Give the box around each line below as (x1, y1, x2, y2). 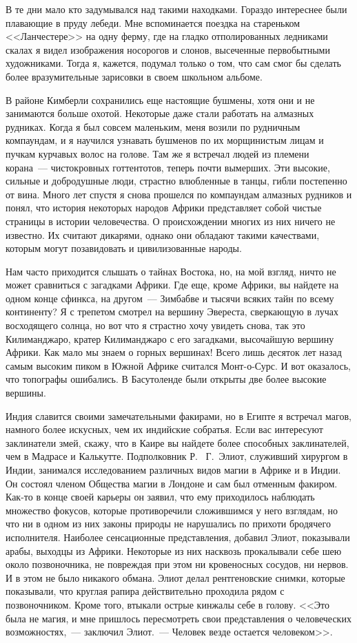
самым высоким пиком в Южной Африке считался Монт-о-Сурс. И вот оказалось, (6, 358, 351, 372)
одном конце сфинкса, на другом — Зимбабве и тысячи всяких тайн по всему (6, 291, 334, 305)
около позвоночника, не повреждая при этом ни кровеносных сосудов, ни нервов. (6, 557, 349, 571)
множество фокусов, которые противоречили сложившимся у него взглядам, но (6, 503, 338, 517)
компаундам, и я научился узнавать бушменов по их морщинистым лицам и (6, 133, 324, 147)
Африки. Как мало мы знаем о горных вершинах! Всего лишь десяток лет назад (6, 345, 342, 359)
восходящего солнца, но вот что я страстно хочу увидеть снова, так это (6, 318, 305, 333)
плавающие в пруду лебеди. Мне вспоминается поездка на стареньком (6, 15, 300, 30)
